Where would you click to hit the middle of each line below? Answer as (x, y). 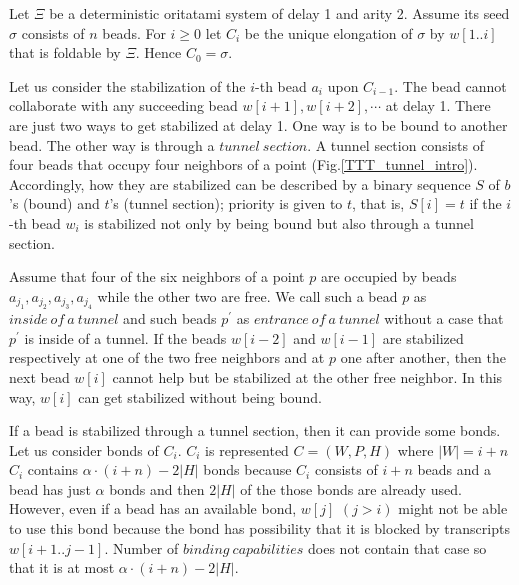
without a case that (444, 318)
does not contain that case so (397, 547)
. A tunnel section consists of (395, 144)
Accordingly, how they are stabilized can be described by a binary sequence (240, 183)
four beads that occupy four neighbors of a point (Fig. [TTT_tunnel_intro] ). (243, 164)
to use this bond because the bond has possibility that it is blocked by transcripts (259, 528)
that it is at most (62, 567)
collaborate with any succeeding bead (123, 105)
